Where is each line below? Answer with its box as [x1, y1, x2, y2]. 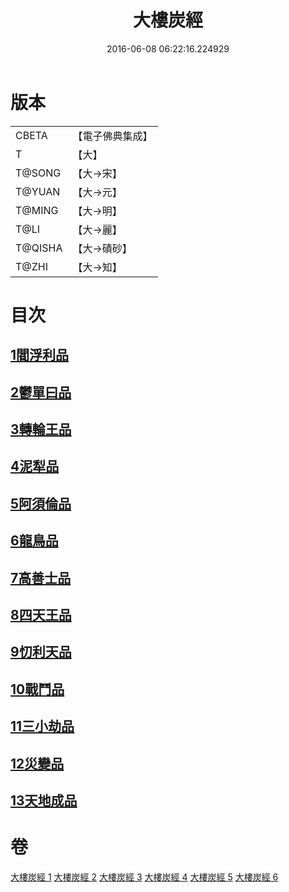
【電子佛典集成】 [72, 129, 153, 143]
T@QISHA [15, 241, 63, 255]
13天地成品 [10, 792, 78, 809]
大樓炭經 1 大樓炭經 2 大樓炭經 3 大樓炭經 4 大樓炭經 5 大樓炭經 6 [10, 871, 279, 883]
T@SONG [15, 166, 62, 180]
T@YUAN [15, 184, 61, 198]
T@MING [15, 203, 59, 217]
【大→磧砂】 [72, 241, 133, 255]
